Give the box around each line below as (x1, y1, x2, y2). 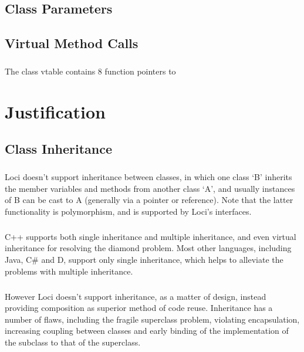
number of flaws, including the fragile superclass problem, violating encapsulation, (5, 313, 300, 325)
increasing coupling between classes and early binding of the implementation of (5, 324, 289, 337)
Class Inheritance (5, 140, 113, 158)
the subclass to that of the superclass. (5, 336, 141, 348)
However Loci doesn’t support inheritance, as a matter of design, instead (5, 290, 266, 302)
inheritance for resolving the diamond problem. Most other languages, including (5, 242, 292, 254)
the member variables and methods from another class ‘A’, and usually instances (5, 182, 295, 194)
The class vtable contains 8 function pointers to (5, 65, 176, 77)
